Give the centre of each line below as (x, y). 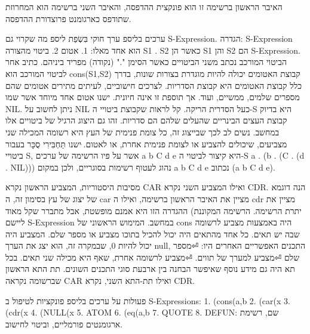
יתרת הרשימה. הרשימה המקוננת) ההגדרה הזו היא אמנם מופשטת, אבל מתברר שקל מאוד (154, 210)
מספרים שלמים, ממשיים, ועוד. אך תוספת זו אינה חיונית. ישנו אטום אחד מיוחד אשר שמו (153, 97)
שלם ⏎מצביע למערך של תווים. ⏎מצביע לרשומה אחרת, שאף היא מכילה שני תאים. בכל (153, 257)
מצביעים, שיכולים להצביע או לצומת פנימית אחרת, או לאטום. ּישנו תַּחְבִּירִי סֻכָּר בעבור (146, 143)
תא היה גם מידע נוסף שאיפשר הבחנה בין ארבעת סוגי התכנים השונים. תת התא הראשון (150, 269)
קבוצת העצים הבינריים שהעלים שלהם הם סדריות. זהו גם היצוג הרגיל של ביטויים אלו (146, 120)
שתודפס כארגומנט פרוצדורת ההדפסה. (68, 18)
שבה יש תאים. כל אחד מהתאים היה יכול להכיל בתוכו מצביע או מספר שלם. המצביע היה (153, 234)
